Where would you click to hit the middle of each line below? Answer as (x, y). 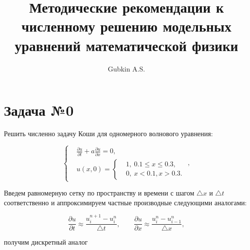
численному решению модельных (126, 26)
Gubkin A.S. (126, 68)
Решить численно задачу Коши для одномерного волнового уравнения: (108, 134)
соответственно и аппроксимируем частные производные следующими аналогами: (125, 202)
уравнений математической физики (126, 45)
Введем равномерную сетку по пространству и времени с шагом (99, 193)
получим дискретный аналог (46, 242)
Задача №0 (39, 110)
